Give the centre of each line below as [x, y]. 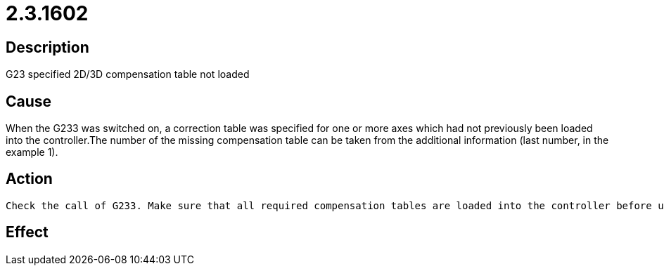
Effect [27, 232]
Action [29, 179]
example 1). [32, 152]
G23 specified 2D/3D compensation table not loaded [128, 74]
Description [47, 47]
